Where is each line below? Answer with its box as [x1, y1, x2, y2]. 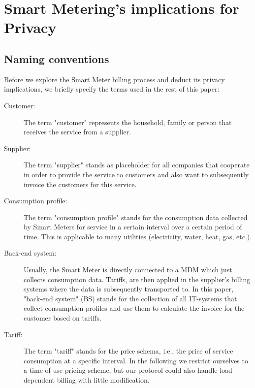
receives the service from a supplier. [24, 127, 131, 137]
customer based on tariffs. [24, 313, 101, 323]
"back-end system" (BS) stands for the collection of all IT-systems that [24, 293, 237, 303]
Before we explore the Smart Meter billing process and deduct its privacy [4, 74, 225, 84]
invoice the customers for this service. [24, 179, 137, 189]
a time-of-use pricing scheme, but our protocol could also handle [24, 365, 218, 375]
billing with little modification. [57, 375, 150, 385]
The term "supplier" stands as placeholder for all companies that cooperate [24, 160, 250, 170]
